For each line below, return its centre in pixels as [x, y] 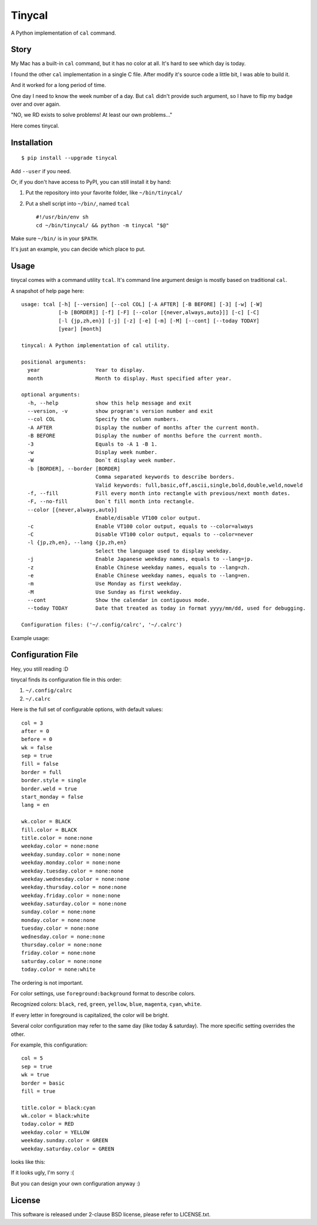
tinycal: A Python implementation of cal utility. [96, 345]
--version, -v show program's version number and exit [120, 411]
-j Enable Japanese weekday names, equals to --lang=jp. [140, 559]
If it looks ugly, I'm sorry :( [43, 1173]
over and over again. [36, 104]
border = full [41, 772]
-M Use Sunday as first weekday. [105, 592]
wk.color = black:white [55, 1116]
